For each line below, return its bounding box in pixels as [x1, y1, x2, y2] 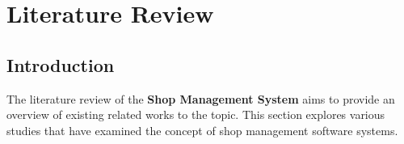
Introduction [6, 52, 115, 77]
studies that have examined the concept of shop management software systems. [6, 121, 398, 138]
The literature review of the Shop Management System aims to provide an [6, 90, 395, 107]
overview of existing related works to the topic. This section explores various [6, 106, 385, 123]
